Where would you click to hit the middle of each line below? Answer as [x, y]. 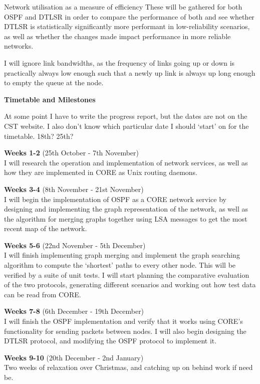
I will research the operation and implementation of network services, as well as [126, 162]
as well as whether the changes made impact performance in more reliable [117, 36]
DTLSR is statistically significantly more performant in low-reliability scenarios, [127, 26]
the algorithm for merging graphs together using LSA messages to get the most [126, 218]
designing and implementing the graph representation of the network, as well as [126, 209]
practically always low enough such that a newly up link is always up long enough [130, 72]
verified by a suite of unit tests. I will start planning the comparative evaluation [127, 274]
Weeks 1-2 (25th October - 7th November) [71, 153]
